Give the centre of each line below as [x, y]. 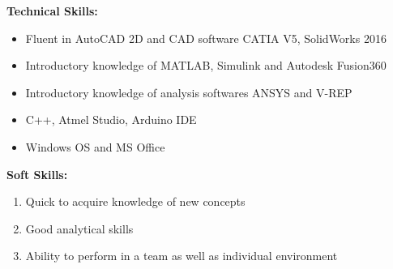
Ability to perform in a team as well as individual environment [182, 256]
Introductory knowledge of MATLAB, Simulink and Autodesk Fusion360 [206, 65]
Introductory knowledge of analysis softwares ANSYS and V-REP [189, 92]
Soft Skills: [37, 174]
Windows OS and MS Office [95, 146]
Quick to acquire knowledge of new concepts [135, 201]
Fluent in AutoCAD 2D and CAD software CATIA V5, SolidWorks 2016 [206, 38]
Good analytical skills [79, 228]
